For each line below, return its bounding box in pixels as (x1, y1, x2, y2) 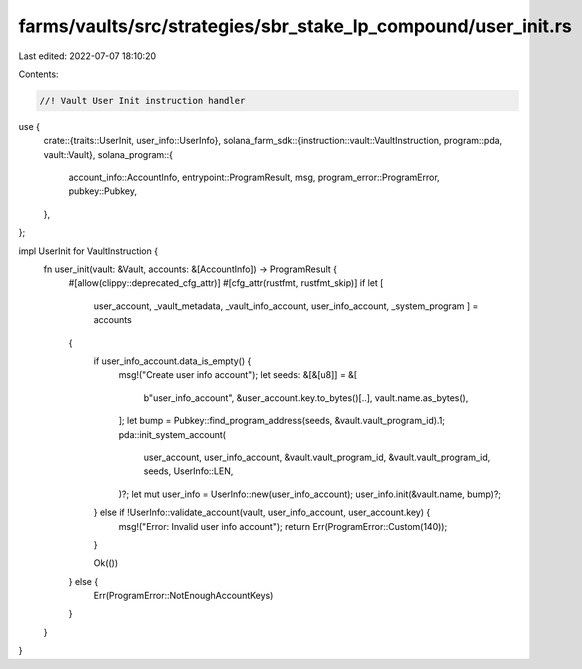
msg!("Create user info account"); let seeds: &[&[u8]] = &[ (118, 369, 358, 381)
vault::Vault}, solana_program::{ (43, 148, 174, 160)
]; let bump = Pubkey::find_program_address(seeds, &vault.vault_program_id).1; (118, 415, 445, 427)
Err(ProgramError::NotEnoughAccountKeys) (93, 590, 274, 602)
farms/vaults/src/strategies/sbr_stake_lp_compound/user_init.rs (18, 15, 572, 37)
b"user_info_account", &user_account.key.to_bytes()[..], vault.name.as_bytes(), (143, 391, 469, 404)
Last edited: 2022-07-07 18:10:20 (18, 50, 157, 62)
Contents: (18, 68, 59, 80)
